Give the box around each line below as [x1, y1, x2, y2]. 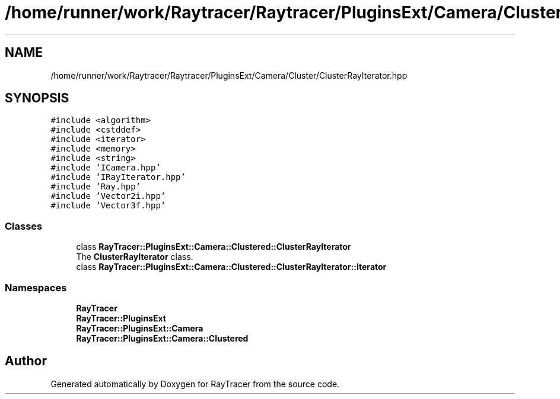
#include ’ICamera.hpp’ [50, 163, 161, 173]
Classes [5, 220, 43, 232]
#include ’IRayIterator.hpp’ [50, 172, 186, 182]
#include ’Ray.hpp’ [50, 182, 141, 192]
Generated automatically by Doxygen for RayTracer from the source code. [50, 378, 340, 389]
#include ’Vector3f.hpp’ [50, 201, 166, 211]
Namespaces [5, 281, 67, 294]
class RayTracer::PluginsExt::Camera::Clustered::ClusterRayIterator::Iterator [76, 262, 387, 272]
